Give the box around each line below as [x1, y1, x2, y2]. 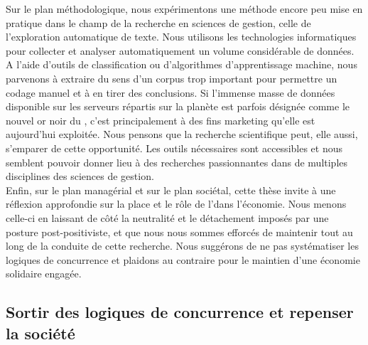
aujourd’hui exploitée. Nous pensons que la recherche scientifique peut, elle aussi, [6, 127, 358, 142]
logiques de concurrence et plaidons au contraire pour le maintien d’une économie [6, 252, 360, 267]
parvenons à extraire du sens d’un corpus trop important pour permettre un [6, 70, 337, 85]
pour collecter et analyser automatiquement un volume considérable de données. [6, 43, 355, 58]
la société [6, 322, 75, 344]
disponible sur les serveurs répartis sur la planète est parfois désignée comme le [6, 99, 350, 114]
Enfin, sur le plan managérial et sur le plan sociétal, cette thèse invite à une [6, 182, 336, 197]
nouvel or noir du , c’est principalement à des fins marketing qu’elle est [6, 112, 315, 127]
